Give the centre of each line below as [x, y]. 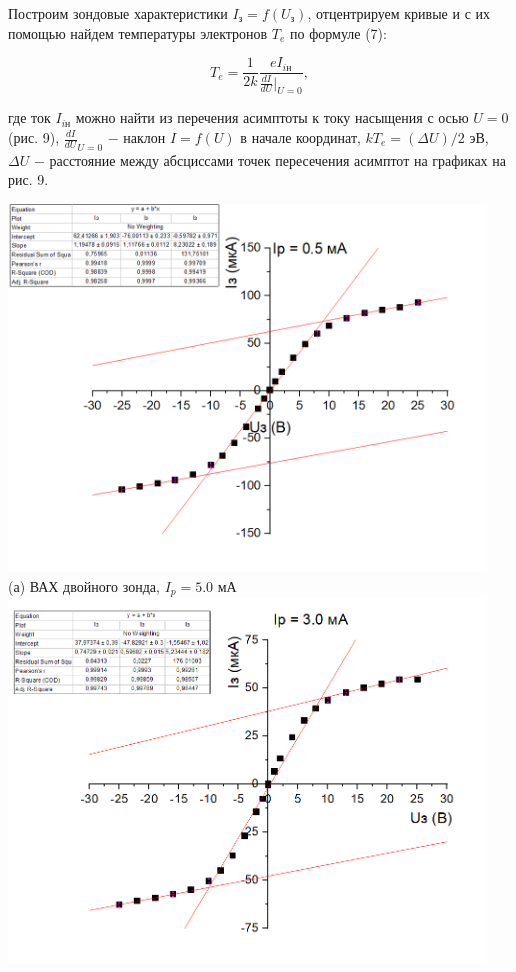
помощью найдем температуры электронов [138, 32]
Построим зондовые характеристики [118, 13]
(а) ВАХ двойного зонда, [84, 585]
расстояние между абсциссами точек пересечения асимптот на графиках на [277, 159]
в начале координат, [300, 137]
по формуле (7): [338, 32]
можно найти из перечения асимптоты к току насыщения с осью [272, 117]
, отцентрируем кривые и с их [398, 13]
